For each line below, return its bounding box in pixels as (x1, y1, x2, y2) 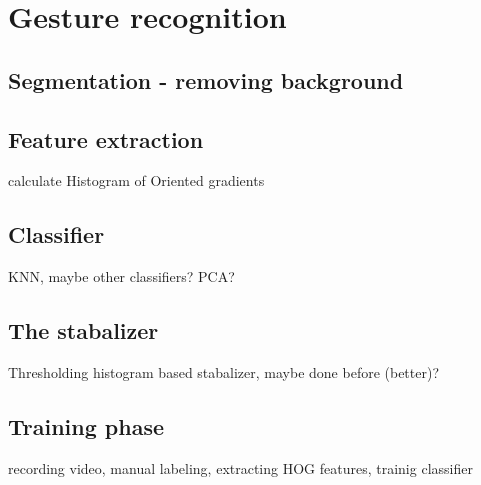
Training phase (8, 410, 165, 441)
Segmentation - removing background (8, 64, 404, 95)
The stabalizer (8, 315, 159, 346)
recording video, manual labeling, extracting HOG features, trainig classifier (8, 457, 473, 478)
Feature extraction (8, 123, 204, 154)
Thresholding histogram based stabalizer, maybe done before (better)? (8, 361, 440, 382)
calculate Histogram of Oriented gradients (8, 170, 265, 191)
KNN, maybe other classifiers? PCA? (8, 266, 235, 287)
